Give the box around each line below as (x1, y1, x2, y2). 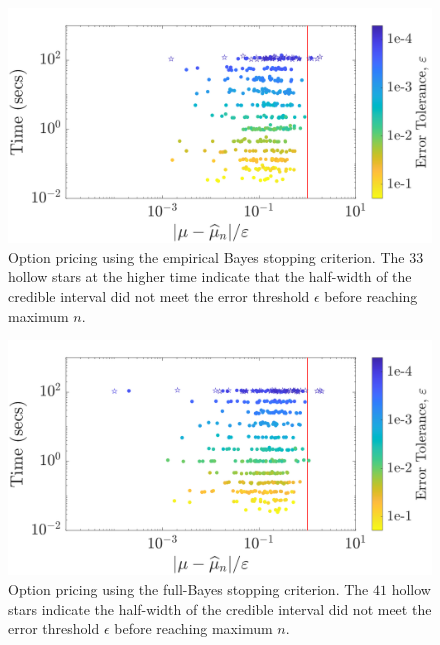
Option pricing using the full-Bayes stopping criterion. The (8, 578, 369, 599)
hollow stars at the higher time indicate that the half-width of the (8, 266, 412, 287)
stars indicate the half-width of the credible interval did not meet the (8, 598, 432, 619)
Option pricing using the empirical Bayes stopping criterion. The (8, 246, 405, 267)
